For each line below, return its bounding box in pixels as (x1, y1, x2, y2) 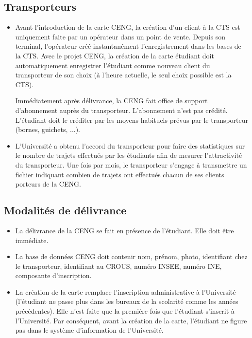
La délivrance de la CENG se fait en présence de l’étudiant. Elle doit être (15, 225, 234, 235)
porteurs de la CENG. (15, 179, 81, 189)
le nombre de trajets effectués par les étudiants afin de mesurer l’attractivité (15, 150, 242, 160)
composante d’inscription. (15, 270, 92, 281)
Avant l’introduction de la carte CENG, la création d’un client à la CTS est (15, 22, 240, 32)
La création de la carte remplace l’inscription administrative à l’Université (15, 286, 236, 297)
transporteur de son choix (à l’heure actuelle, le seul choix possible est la (15, 70, 232, 80)
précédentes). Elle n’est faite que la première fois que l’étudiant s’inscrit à (15, 306, 235, 316)
